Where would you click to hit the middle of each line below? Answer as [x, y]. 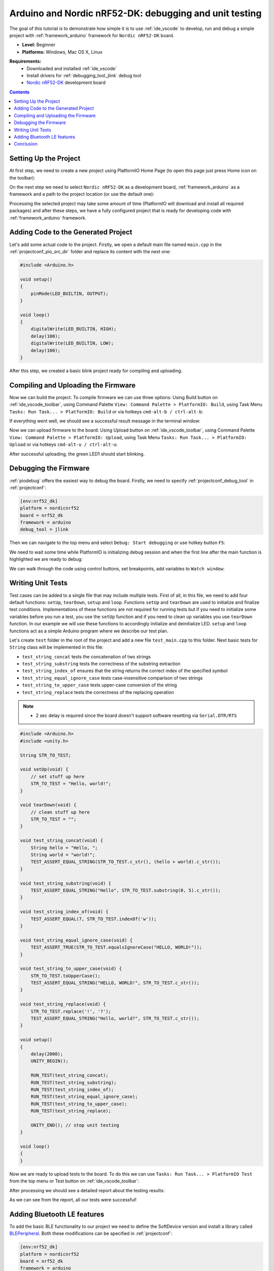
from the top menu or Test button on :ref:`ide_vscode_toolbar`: [74, 1181]
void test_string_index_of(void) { [64, 912]
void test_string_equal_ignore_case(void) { [76, 940]
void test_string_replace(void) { [63, 1004]
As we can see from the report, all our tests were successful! [73, 1199]
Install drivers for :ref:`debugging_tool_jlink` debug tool [84, 75]
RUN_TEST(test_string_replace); [71, 1111]
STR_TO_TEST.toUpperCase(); [66, 976]
